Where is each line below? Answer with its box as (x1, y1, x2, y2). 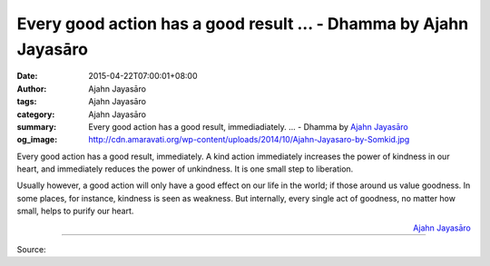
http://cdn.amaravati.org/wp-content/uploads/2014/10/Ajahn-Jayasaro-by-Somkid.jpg (88, 134, 410, 145)
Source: (16, 244, 46, 255)
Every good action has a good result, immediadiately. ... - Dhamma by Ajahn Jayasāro (88, 121, 408, 132)
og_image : (16, 134, 58, 145)
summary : (16, 121, 57, 132)
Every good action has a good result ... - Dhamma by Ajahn (16, 14, 469, 34)
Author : (16, 83, 47, 94)
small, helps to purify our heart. (16, 205, 134, 217)
